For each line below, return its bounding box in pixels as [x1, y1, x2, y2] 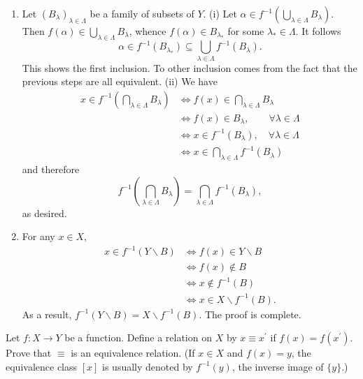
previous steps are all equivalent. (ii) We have [22, 74, 218, 89]
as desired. [22, 205, 67, 220]
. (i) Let [203, 6, 237, 20]
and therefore [22, 162, 80, 177]
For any [22, 229, 55, 244]
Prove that [6, 345, 52, 360]
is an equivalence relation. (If [71, 345, 195, 360]
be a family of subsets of [90, 6, 194, 20]
